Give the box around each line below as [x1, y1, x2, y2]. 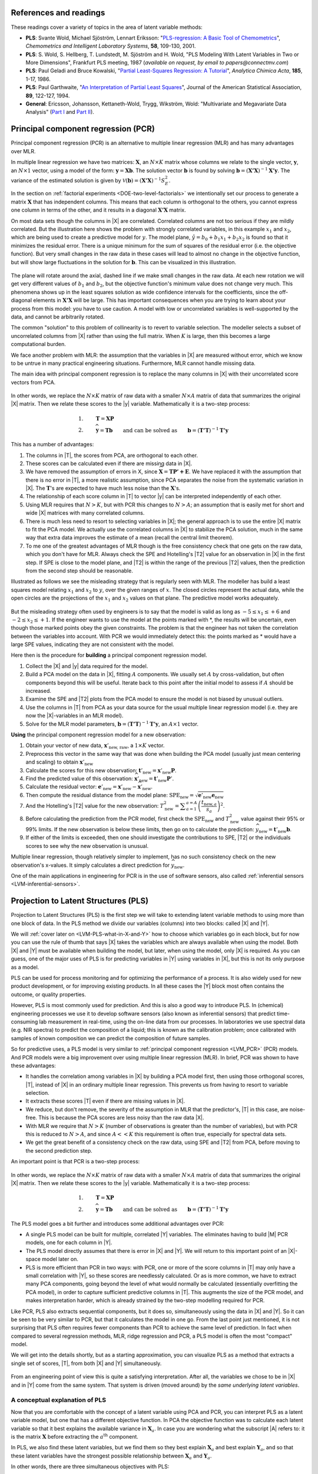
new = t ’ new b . [259, 826, 291, 834]
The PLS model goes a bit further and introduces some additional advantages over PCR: [11, 1220, 225, 1227]
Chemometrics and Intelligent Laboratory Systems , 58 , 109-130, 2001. [25, 42, 196, 50]
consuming [11, 1018, 38, 1025]
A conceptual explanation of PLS [11, 1396, 106, 1404]
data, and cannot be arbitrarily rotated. [11, 313, 105, 320]
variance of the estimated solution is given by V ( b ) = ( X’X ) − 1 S [11, 176, 165, 184]
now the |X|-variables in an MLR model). [25, 712, 124, 719]
